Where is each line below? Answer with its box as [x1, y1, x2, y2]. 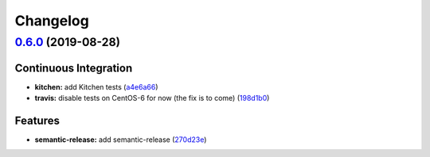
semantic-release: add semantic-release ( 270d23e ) [34, 135, 207, 144]
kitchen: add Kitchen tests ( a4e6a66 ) [34, 82, 158, 91]
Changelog [14, 12, 89, 29]
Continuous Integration [14, 61, 133, 75]
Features [14, 113, 60, 127]
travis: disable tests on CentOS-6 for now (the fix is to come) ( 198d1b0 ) [34, 94, 270, 103]
